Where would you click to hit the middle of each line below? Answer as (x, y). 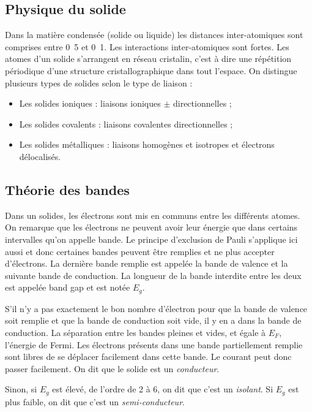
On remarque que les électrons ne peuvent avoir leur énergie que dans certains (151, 227)
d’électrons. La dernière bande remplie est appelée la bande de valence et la (147, 263)
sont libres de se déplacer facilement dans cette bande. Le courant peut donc (148, 357)
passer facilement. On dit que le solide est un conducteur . (112, 368)
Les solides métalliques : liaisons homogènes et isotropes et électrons (147, 144)
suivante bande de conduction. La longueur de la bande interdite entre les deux (153, 275)
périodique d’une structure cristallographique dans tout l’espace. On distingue (151, 70)
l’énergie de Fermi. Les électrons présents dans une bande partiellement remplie (154, 344)
